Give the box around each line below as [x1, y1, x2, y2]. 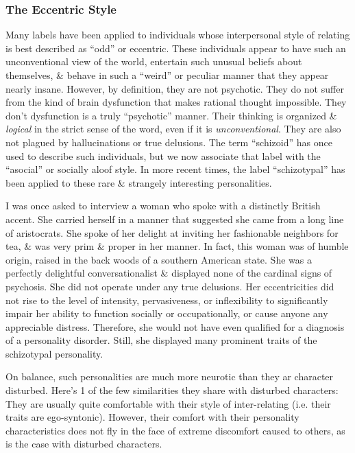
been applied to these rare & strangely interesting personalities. [5, 175, 272, 189]
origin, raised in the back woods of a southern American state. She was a [5, 252, 312, 266]
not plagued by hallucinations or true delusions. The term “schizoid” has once [5, 135, 332, 149]
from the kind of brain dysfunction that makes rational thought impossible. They [5, 95, 347, 109]
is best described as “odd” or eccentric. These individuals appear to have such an [5, 40, 346, 55]
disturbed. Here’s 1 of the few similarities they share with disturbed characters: [5, 383, 339, 397]
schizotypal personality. [5, 346, 103, 360]
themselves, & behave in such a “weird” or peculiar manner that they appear [5, 68, 329, 82]
